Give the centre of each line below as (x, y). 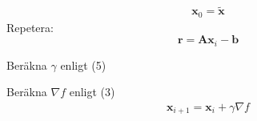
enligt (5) (83, 65)
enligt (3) (92, 92)
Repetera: (30, 27)
